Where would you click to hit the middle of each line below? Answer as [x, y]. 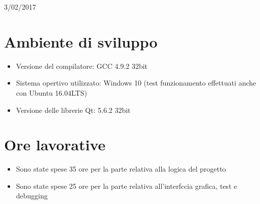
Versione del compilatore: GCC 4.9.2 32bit [82, 66]
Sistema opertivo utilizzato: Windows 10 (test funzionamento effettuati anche [136, 83]
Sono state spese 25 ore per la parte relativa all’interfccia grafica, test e [126, 186]
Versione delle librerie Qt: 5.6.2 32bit [73, 110]
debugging [32, 196]
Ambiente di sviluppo [81, 41]
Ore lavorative [55, 145]
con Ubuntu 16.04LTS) [51, 92]
